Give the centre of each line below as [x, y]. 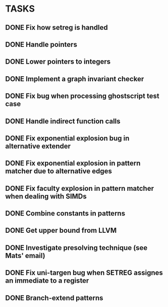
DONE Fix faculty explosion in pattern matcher [79, 188]
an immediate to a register [47, 281]
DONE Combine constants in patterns [65, 213]
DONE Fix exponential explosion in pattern [73, 163]
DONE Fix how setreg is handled [57, 28]
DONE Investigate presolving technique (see [76, 248]
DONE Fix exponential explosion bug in [67, 138]
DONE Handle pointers [41, 44]
